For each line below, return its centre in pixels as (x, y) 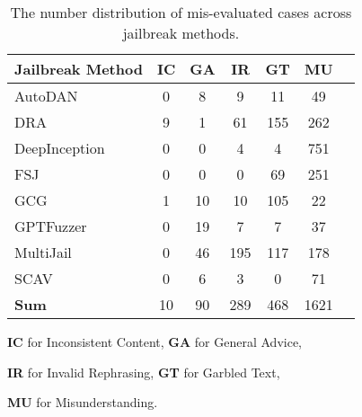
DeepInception (60, 148)
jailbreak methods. (181, 33)
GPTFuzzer (51, 226)
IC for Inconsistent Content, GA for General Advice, (155, 342)
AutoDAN (46, 96)
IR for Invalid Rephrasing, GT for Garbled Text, (144, 372)
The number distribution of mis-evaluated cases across (181, 12)
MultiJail (43, 252)
